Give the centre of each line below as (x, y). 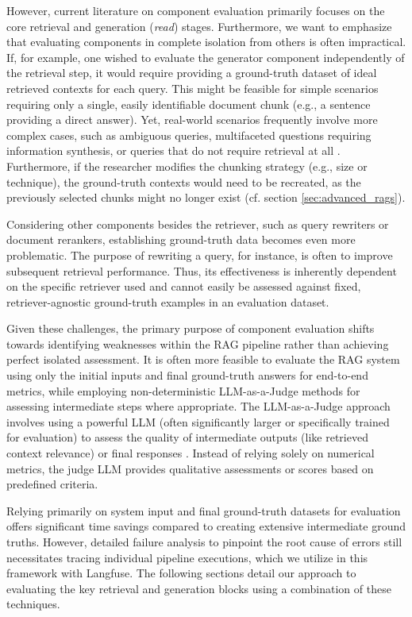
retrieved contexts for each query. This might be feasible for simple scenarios (193, 88)
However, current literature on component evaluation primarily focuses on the (196, 10)
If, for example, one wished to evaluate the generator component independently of (206, 57)
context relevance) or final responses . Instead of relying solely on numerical (191, 453)
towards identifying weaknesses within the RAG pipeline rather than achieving (198, 343)
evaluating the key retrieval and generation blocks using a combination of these (199, 588)
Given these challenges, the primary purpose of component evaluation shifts (191, 328)
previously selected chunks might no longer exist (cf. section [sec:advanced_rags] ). (206, 197)
